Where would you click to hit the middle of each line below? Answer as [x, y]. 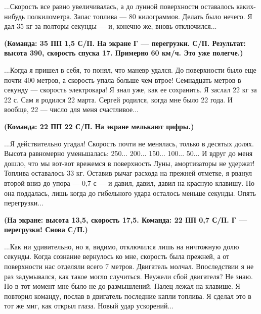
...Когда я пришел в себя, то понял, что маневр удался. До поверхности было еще [130, 69]
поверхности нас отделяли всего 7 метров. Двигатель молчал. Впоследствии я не [129, 266]
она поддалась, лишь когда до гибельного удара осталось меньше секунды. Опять [130, 193]
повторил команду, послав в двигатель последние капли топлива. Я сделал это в [128, 296]
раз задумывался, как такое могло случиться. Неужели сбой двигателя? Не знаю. [128, 276]
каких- [246, 6]
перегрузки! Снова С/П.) [46, 229]
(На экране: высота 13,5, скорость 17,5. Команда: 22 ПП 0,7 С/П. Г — [126, 219]
